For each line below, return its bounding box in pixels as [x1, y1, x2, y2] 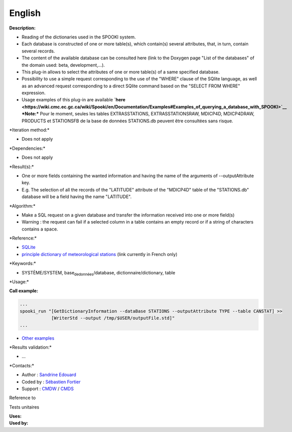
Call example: [9, 288, 38, 294]
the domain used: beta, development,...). [21, 62, 105, 68]
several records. [21, 48, 55, 54]
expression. [21, 90, 46, 96]
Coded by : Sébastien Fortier [21, 379, 81, 385]
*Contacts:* [9, 362, 34, 369]
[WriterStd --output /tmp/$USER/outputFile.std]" [51, 315, 175, 321]
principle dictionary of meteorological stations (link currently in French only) [21, 251, 178, 257]
